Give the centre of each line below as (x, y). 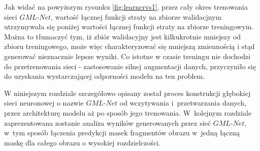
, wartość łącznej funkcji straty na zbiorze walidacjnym (136, 16)
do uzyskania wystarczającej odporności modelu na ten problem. (105, 76)
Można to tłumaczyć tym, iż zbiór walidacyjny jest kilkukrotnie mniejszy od (123, 36)
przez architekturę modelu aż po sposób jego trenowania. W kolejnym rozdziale (128, 112)
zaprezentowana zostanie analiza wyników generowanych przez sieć (107, 122)
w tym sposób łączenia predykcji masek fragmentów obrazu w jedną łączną (122, 133)
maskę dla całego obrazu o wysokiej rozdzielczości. (82, 142)
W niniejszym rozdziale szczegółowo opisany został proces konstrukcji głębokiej (127, 93)
